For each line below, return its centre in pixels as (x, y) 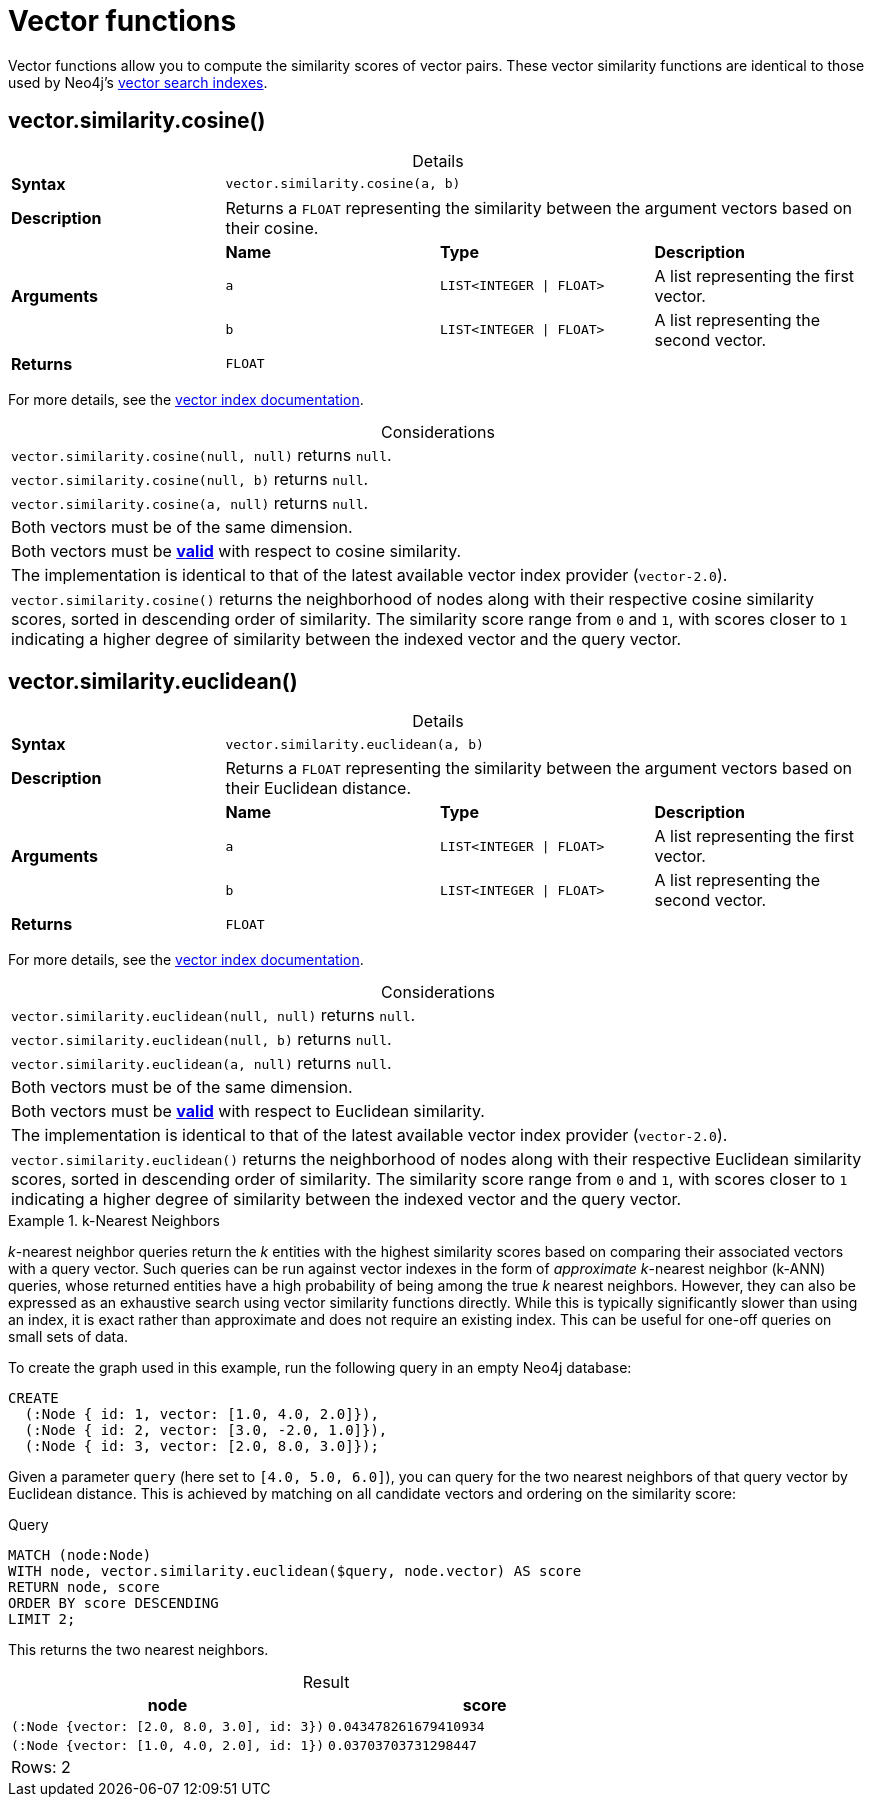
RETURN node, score (84, 1587)
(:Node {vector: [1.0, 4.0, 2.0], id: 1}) (168, 1746)
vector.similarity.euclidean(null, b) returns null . (201, 1039)
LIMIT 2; (42, 1619)
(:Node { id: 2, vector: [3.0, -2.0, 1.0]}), (206, 1430)
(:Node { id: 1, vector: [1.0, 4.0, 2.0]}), (201, 1414)
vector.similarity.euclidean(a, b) (354, 744)
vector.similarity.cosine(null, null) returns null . (201, 454)
